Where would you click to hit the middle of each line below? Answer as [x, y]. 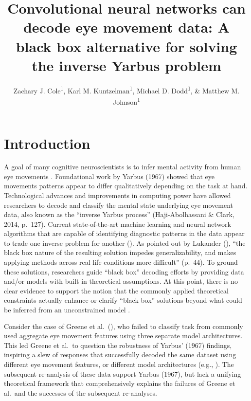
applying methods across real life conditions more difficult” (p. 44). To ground [121, 262]
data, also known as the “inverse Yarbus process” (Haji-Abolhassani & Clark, [119, 214]
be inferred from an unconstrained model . [67, 310]
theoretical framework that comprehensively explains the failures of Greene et [120, 383]
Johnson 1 [126, 101]
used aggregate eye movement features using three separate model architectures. [123, 336]
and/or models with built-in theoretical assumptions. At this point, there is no [121, 281]
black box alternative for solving [126, 46]
